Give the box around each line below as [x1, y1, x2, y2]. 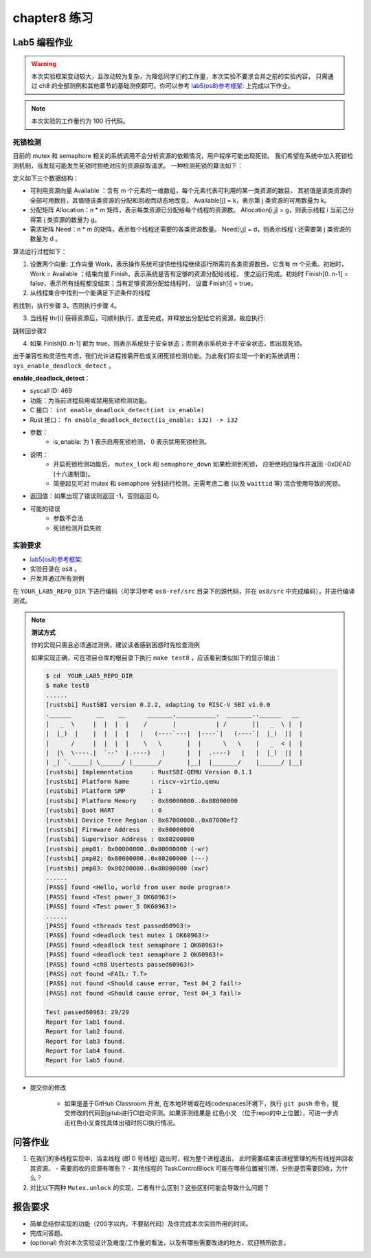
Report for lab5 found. [45, 1057, 126, 1064]
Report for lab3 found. [45, 1037, 126, 1045]
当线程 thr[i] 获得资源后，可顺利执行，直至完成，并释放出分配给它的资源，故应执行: [30, 314, 266, 322]
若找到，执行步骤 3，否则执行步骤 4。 [12, 301, 120, 309]
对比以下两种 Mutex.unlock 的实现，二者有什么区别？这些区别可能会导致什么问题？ [30, 1183, 270, 1191]
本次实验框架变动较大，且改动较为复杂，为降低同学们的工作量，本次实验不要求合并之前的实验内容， [31, 72, 314, 80]
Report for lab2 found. [45, 1028, 126, 1035]
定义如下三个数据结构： [12, 174, 79, 182]
